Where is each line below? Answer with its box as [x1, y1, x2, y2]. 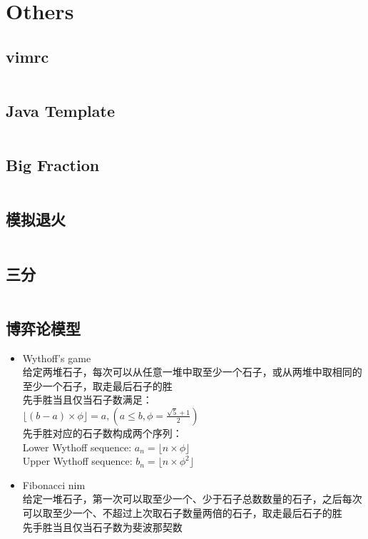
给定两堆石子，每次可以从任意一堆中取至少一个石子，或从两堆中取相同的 [22, 364, 362, 379]
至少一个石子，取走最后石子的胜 [22, 378, 173, 393]
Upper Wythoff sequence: [22, 453, 133, 468]
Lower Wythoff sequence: [22, 439, 132, 454]
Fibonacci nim [22, 477, 86, 492]
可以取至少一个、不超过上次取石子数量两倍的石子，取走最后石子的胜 [22, 505, 342, 520]
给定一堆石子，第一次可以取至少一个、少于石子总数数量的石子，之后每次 [22, 491, 362, 506]
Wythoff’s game [22, 350, 91, 365]
